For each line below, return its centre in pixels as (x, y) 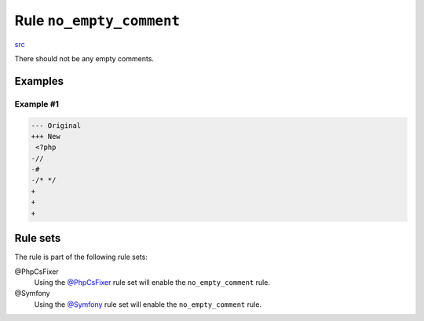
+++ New (46, 136)
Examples (39, 81)
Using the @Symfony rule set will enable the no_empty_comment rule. (148, 304)
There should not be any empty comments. (84, 58)
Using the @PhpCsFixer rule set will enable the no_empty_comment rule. (152, 282)
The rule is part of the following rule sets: (81, 257)
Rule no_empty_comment (97, 20)
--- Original (56, 125)
